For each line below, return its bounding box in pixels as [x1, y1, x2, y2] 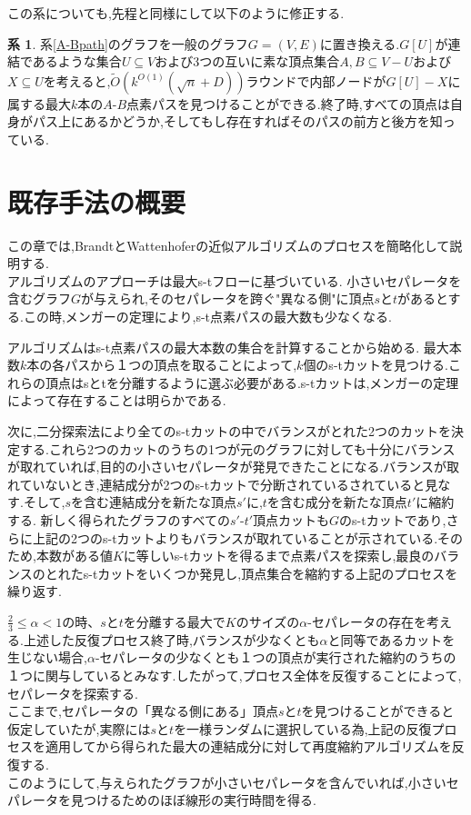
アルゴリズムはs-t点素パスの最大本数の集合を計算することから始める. [7, 337, 420, 356]
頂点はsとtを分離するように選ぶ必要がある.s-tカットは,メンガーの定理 [45, 373, 459, 392]
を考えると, [43, 71, 111, 90]
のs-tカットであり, [339, 511, 446, 529]
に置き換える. [319, 34, 400, 53]
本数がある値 [35, 546, 113, 565]
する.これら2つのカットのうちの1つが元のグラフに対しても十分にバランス [19, 439, 456, 458]
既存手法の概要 [7, 183, 186, 220]
